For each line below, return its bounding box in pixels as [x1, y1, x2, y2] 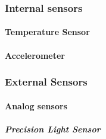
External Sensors [5, 74, 88, 89]
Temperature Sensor [5, 26, 90, 38]
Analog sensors [5, 99, 67, 112]
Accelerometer [5, 49, 65, 61]
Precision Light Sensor [5, 122, 101, 135]
